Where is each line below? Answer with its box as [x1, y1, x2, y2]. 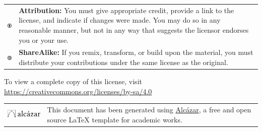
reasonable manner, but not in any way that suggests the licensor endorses [19, 24, 249, 35]
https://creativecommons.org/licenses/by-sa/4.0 [4, 86, 152, 96]
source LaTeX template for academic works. [47, 114, 182, 124]
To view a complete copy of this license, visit [4, 76, 142, 87]
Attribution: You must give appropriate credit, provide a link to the [19, 5, 234, 15]
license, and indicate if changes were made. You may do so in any [19, 15, 221, 25]
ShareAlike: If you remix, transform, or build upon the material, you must [19, 47, 253, 57]
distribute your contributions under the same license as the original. [19, 56, 228, 67]
